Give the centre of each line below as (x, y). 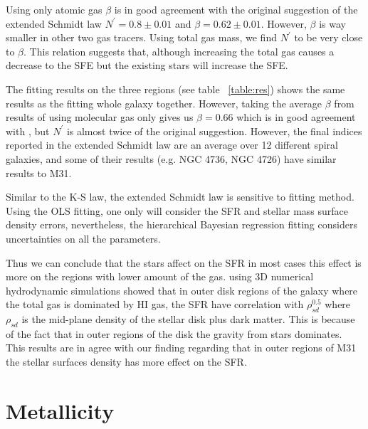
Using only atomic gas (54, 9)
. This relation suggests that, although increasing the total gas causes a (179, 51)
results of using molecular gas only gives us (100, 117)
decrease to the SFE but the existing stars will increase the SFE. (147, 65)
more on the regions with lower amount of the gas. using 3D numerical (160, 276)
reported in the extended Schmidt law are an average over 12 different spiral (172, 145)
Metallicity (60, 410)
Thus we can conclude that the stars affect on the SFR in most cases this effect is (184, 262)
